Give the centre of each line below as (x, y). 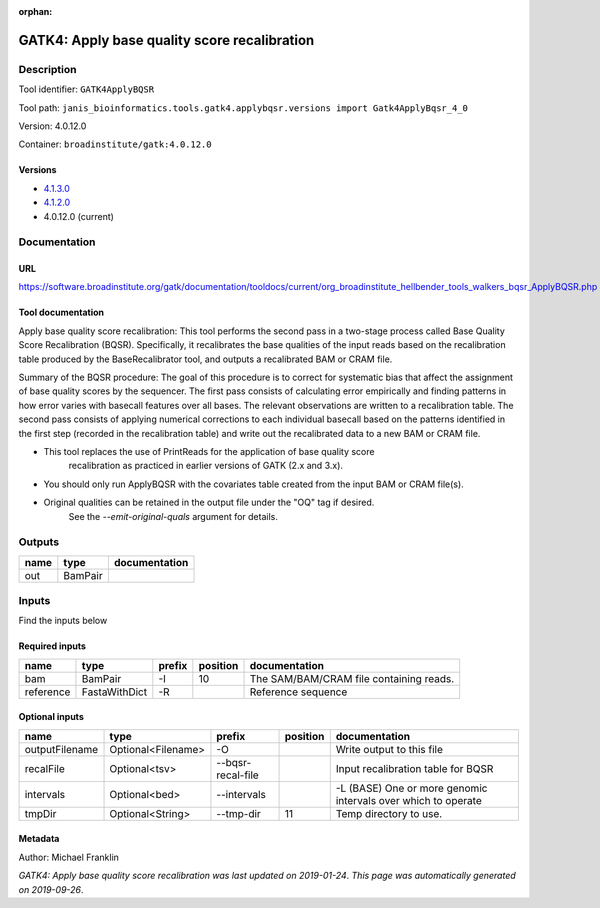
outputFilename (61, 749)
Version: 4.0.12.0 (52, 126)
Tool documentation (61, 312)
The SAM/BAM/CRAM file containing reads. (352, 678)
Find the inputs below (63, 621)
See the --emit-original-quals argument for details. (173, 516)
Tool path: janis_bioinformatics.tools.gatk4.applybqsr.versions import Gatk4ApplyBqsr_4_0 (243, 107)
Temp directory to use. (389, 813)
